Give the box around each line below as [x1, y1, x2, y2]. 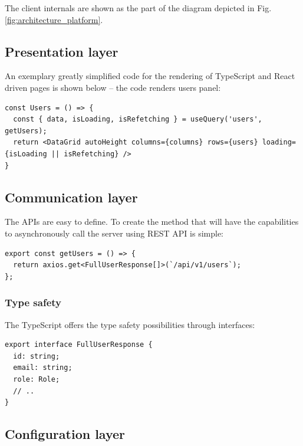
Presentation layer [5, 42, 118, 60]
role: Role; [13, 375, 60, 383]
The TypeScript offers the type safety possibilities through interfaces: [5, 318, 255, 330]
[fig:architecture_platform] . [5, 13, 103, 25]
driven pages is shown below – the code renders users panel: [5, 81, 221, 93]
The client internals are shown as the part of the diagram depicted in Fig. [5, 2, 272, 14]
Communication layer [5, 188, 138, 206]
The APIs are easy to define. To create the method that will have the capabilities [5, 215, 299, 228]
